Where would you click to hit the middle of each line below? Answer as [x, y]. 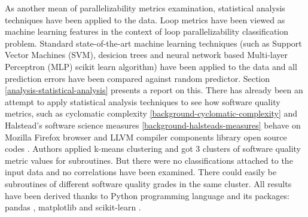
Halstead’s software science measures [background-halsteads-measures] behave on [153, 125]
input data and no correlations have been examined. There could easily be [141, 172]
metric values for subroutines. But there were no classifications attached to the [149, 160]
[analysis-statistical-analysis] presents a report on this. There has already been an [154, 90]
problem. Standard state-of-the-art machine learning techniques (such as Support [153, 43]
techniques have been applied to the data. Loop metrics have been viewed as [145, 19]
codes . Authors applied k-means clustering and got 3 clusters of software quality [153, 149]
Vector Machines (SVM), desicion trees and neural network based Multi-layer [147, 55]
